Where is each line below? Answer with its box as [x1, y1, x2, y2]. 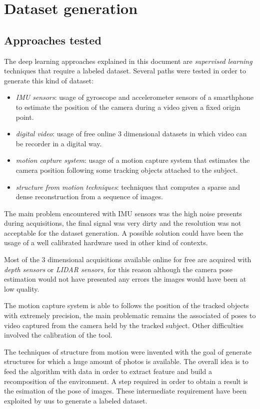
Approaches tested [4, 32, 101, 47]
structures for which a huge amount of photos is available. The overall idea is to [4, 356, 248, 367]
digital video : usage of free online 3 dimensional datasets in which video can [15, 128, 247, 139]
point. [15, 111, 34, 122]
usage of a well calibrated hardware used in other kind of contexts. [4, 237, 208, 248]
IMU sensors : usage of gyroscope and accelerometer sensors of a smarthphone [15, 92, 254, 102]
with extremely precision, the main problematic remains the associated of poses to [4, 310, 256, 321]
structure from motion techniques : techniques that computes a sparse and [15, 181, 240, 192]
